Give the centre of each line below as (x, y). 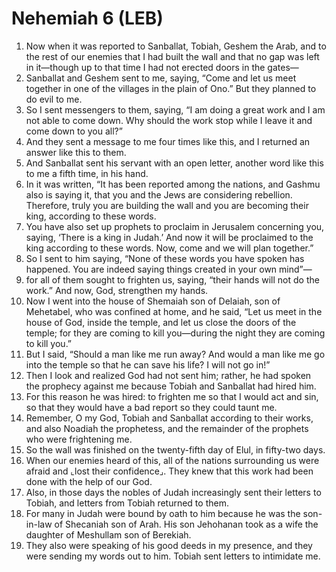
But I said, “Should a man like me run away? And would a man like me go (175, 354)
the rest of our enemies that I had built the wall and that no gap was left (172, 56)
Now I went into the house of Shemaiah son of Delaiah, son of (153, 301)
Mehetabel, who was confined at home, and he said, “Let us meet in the (174, 311)
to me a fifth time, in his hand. (87, 173)
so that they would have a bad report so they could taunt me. (151, 407)
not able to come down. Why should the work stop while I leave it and (169, 120)
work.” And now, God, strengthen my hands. (117, 290)
